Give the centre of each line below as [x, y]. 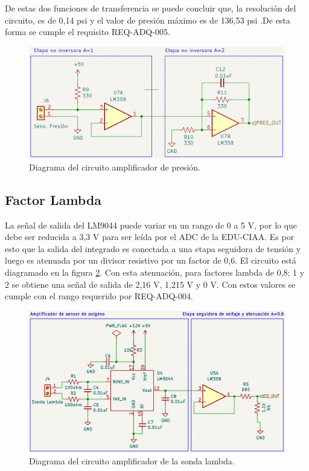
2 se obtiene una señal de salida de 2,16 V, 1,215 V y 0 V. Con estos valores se [150, 284]
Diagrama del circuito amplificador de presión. [115, 167]
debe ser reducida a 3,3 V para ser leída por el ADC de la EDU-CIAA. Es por [150, 237]
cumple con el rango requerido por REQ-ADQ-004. [99, 296]
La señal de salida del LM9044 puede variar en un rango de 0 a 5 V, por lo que [151, 225]
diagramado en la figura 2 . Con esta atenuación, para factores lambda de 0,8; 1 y [155, 272]
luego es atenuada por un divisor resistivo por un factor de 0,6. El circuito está [151, 260]
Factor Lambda [53, 199]
